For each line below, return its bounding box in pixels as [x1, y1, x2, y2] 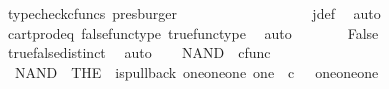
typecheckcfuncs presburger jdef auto [7, 3, 381, 23]
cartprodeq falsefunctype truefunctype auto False [7, 22, 379, 43]
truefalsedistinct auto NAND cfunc [7, 42, 271, 63]
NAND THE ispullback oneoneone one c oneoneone [14, 61, 379, 82]
